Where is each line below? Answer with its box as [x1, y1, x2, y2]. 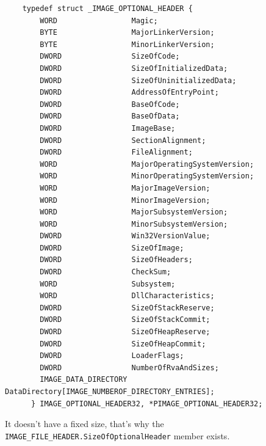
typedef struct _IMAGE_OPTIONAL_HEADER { [22, 4, 193, 13]
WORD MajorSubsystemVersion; [40, 208, 228, 217]
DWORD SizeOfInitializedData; [40, 64, 228, 73]
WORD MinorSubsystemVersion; [40, 219, 228, 228]
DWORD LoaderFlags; [40, 351, 184, 360]
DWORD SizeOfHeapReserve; [40, 327, 210, 337]
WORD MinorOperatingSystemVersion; [40, 172, 254, 181]
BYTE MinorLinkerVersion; [40, 40, 215, 49]
